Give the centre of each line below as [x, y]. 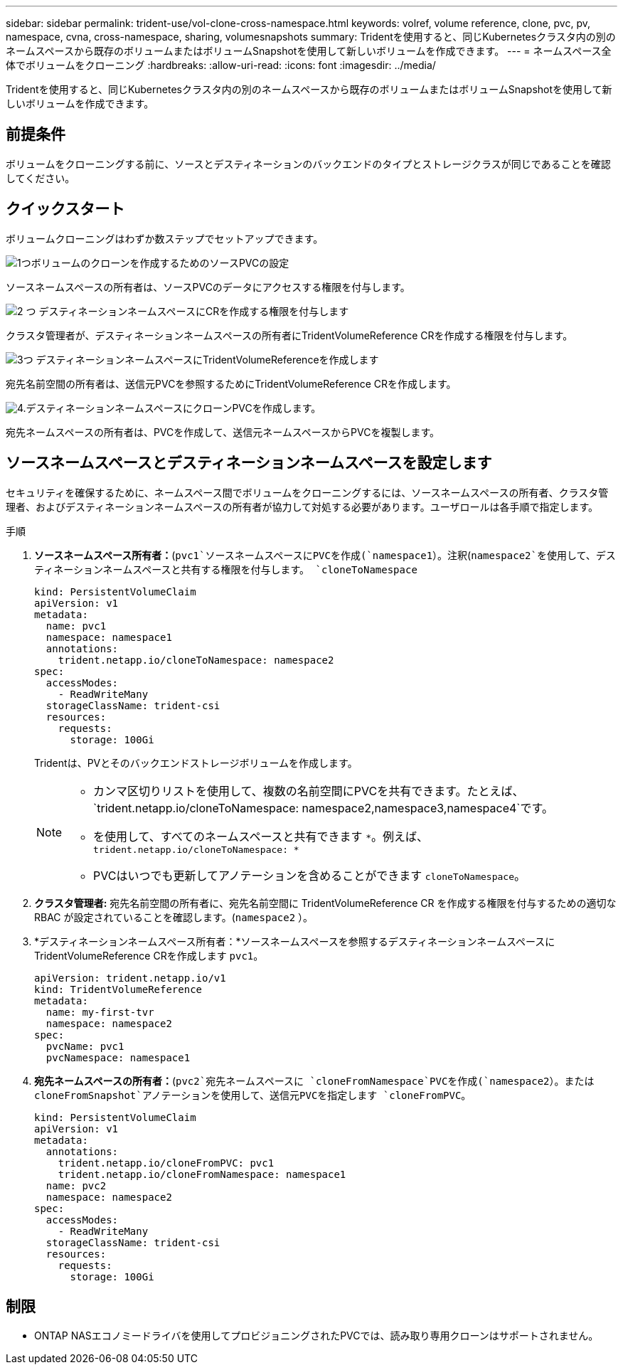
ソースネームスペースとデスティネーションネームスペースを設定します [249, 463]
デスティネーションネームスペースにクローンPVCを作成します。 [174, 408]
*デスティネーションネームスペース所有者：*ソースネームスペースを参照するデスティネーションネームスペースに [295, 941]
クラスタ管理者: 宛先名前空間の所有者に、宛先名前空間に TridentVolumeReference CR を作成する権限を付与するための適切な [325, 903]
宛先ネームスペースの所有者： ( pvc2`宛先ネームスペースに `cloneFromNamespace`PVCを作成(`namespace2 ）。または [314, 1080]
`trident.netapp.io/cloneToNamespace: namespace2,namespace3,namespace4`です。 [323, 808]
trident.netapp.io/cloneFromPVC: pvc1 [166, 1163]
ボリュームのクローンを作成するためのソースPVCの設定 [160, 262]
